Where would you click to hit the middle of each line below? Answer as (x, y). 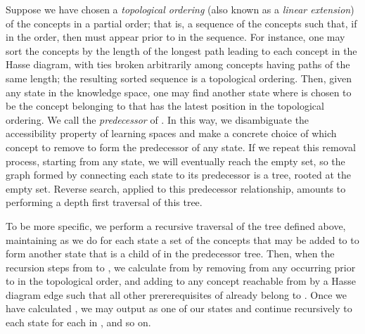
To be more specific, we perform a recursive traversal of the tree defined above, (176, 225)
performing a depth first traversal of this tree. (104, 202)
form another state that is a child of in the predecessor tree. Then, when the (170, 253)
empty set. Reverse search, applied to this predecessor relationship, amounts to (176, 188)
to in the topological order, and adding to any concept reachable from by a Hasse (181, 281)
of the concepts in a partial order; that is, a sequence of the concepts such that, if (181, 23)
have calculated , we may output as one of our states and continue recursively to (179, 308)
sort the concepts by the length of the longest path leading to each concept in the (181, 50)
